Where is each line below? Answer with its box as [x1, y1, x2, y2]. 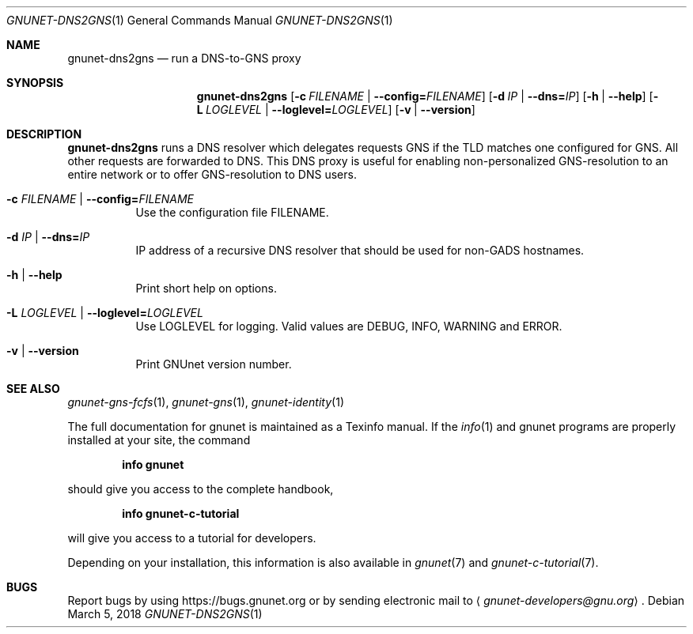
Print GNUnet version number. [135, 357, 292, 371]
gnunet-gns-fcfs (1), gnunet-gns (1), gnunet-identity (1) [67, 395, 344, 409]
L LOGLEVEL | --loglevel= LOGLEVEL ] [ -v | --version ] [196, 103, 475, 116]
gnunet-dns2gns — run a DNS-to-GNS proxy [67, 51, 301, 65]
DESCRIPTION [6, 127, 82, 141]
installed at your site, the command [67, 433, 251, 447]
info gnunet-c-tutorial [122, 507, 240, 520]
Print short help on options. [135, 281, 277, 295]
